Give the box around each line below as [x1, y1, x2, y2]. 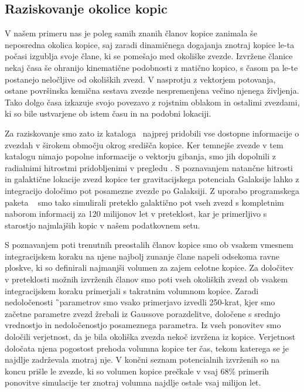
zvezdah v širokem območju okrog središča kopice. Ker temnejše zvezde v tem [5, 138, 283, 151]
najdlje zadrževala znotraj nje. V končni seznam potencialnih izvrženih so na [5, 353, 280, 366]
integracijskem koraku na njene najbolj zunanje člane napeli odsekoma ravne [5, 250, 279, 262]
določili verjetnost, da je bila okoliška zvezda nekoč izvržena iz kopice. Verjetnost [5, 330, 296, 343]
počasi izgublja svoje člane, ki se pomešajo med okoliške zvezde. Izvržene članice [5, 50, 293, 62]
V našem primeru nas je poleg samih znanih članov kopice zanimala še [5, 27, 257, 39]
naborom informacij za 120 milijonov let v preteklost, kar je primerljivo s [5, 207, 267, 220]
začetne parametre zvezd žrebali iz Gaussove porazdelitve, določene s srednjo [5, 307, 281, 319]
